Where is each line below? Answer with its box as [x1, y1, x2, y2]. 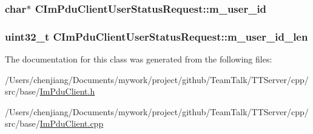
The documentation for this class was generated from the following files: [5, 53, 272, 65]
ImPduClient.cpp [39, 117, 104, 130]
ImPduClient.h [39, 85, 95, 98]
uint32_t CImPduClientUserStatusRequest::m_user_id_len [5, 28, 308, 44]
